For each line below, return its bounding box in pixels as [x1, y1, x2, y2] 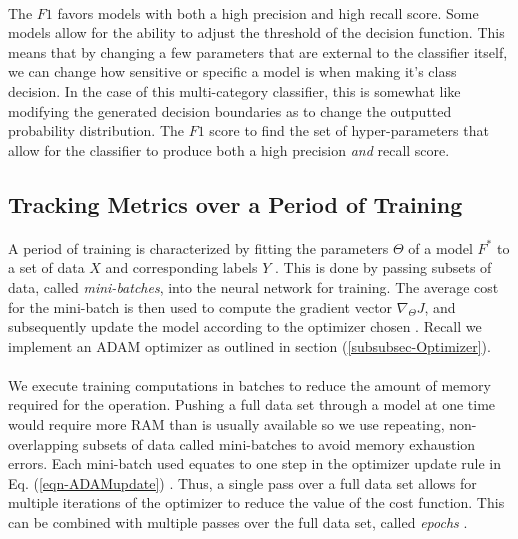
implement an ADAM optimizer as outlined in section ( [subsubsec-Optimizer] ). [8, 335, 491, 356]
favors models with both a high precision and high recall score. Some [57, 2, 479, 23]
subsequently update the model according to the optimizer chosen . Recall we [8, 316, 482, 337]
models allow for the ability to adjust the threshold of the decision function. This [8, 22, 505, 43]
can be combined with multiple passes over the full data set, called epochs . [8, 512, 468, 533]
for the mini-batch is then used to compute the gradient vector [8, 296, 393, 317]
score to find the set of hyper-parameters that [209, 120, 489, 141]
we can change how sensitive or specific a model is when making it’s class [8, 61, 457, 82]
